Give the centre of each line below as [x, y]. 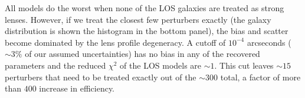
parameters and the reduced [55, 65]
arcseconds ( [269, 42]
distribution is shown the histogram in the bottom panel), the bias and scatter [147, 31]
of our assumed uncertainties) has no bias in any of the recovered [142, 54]
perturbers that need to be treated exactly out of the [101, 77]
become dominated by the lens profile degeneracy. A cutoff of [115, 42]
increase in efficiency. [77, 88]
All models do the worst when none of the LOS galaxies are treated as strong [145, 8]
